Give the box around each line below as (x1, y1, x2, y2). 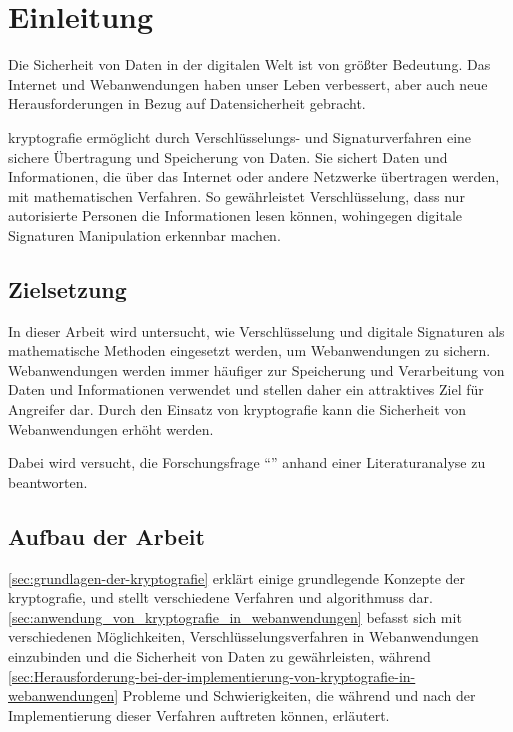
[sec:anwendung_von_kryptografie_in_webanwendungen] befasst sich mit (8, 606, 462, 627)
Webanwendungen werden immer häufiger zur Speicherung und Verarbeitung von (8, 359, 505, 380)
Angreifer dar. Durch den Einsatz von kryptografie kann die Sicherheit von (8, 399, 467, 420)
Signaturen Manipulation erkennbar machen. (8, 224, 281, 245)
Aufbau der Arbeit (8, 520, 205, 551)
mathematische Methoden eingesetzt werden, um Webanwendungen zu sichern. (8, 340, 491, 361)
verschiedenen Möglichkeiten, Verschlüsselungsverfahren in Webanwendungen (8, 626, 479, 647)
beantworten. (8, 471, 88, 492)
